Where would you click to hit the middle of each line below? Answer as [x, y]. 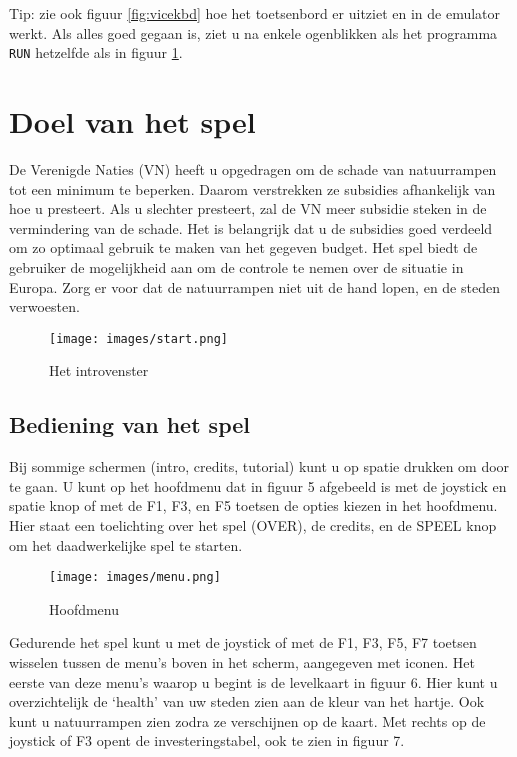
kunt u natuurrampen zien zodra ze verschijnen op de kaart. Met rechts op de [247, 720]
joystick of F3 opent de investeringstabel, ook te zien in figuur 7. [207, 740]
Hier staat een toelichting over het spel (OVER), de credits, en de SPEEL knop [253, 524]
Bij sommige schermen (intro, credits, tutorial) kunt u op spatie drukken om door [259, 466]
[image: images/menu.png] [135, 577]
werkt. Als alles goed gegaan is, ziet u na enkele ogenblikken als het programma [253, 32]
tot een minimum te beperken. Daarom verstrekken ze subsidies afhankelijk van [252, 188]
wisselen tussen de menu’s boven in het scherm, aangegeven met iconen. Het [242, 661]
